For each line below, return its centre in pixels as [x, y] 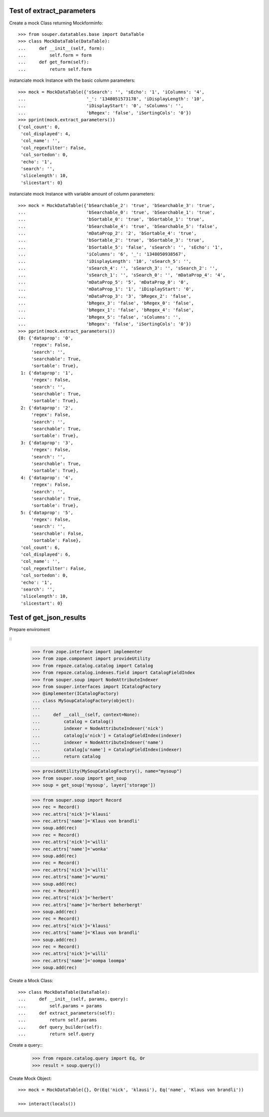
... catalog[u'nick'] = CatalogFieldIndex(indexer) [107, 735]
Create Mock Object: [31, 1078]
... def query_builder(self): [60, 1027]
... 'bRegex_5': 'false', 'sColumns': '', [100, 317]
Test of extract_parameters [53, 11]
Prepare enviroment [30, 629]
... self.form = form [55, 55]
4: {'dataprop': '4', [47, 477]
